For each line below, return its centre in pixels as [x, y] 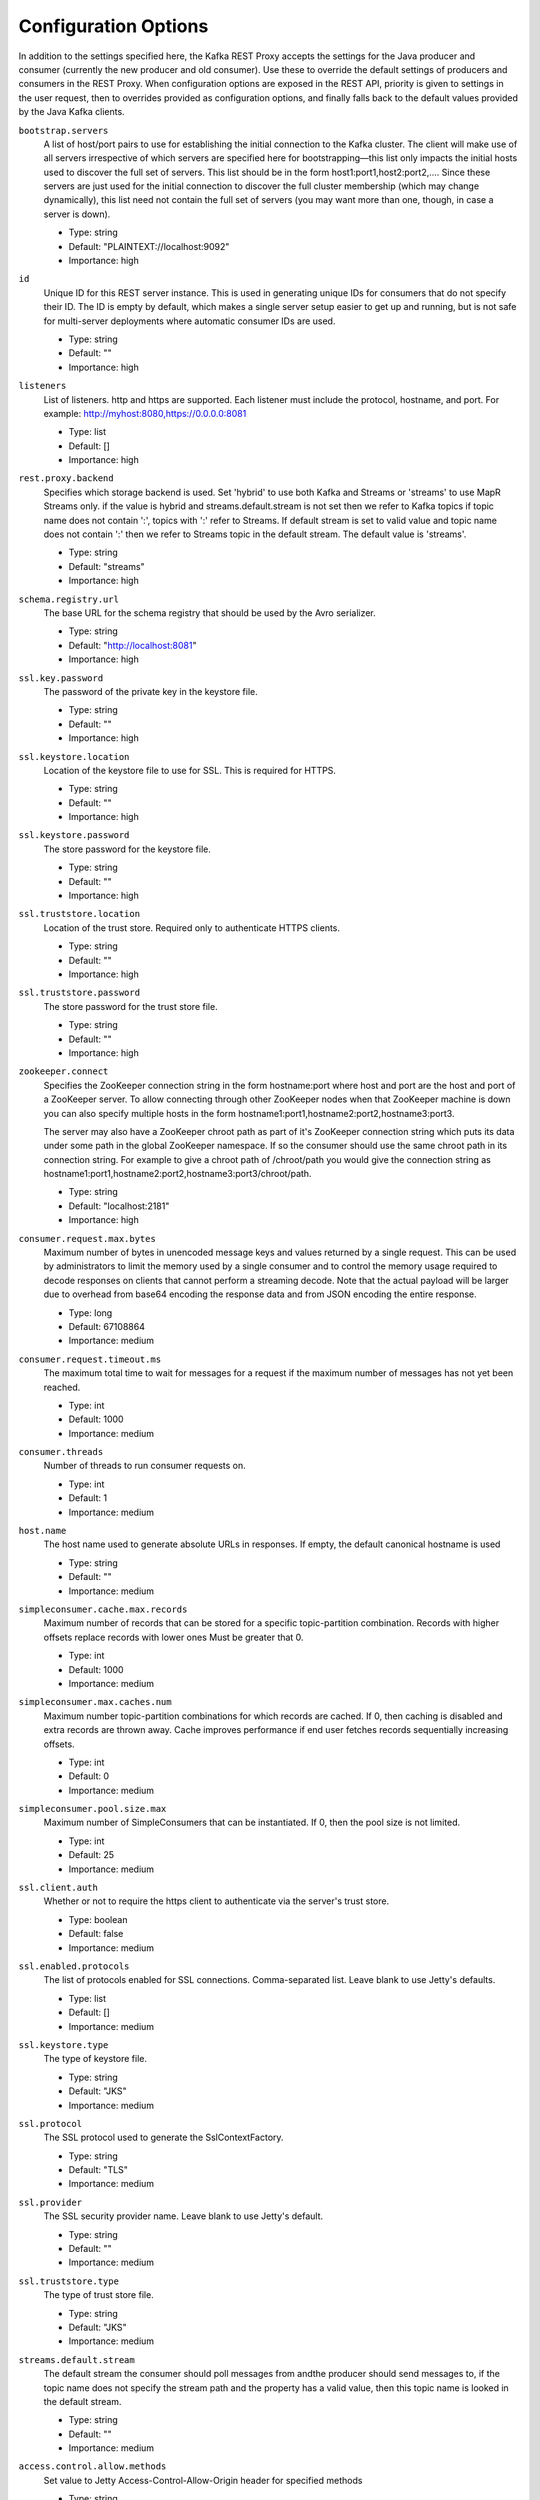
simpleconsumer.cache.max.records [103, 1609]
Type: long [90, 1312]
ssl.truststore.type [69, 2281]
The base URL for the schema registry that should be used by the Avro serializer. [210, 613]
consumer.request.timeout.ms [90, 1359]
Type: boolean [98, 1919]
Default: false [96, 1934]
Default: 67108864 [106, 1326]
